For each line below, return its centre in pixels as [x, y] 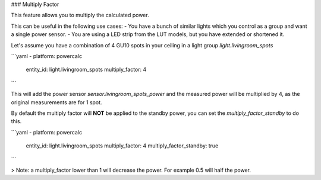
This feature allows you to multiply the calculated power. [80, 15]
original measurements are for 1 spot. [56, 102]
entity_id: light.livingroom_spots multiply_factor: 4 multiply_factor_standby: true [122, 146]
